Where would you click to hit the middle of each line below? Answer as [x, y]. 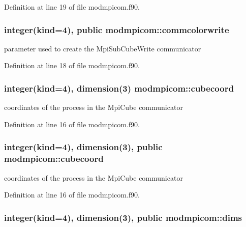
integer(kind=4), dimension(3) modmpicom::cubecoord [119, 88]
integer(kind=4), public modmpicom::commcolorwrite [117, 29]
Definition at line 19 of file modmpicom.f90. [72, 7]
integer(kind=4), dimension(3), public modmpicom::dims [123, 217]
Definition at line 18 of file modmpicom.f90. [72, 65]
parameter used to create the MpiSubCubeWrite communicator [103, 48]
